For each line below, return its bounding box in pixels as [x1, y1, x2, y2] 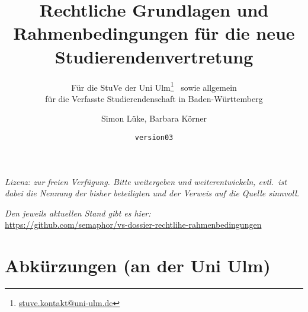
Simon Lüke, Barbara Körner [101, 112, 207, 125]
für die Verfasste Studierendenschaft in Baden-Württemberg [45, 92, 263, 104]
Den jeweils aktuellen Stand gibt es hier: [5, 206, 151, 219]
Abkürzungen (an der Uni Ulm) [5, 253, 271, 278]
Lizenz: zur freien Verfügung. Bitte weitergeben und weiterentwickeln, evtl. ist [5, 175, 287, 187]
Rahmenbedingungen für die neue [13, 21, 295, 45]
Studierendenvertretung [54, 44, 254, 68]
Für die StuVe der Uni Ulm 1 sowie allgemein [71, 79, 237, 93]
